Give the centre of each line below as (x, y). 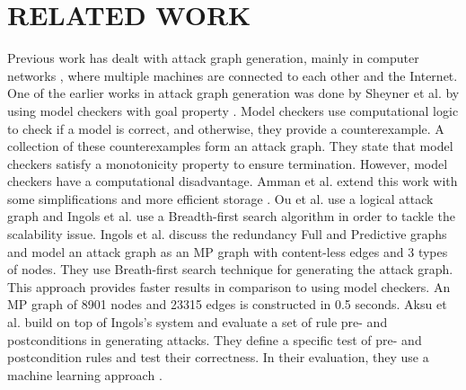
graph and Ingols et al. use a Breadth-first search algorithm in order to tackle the (231, 216)
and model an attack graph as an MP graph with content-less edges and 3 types (228, 251)
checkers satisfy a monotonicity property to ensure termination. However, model (228, 163)
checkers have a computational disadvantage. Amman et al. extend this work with (233, 181)
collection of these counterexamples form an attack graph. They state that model (230, 146)
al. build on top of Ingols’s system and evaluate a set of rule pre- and (198, 322)
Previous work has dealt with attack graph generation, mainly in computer (213, 58)
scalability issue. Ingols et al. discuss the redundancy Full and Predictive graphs (227, 234)
